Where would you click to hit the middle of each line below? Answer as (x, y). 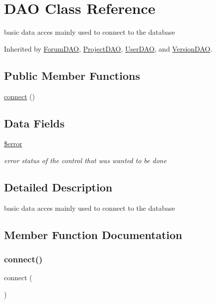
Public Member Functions (72, 75)
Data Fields (35, 123)
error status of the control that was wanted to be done (85, 160)
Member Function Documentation (93, 234)
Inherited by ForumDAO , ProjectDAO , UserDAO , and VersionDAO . (108, 48)
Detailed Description (58, 187)
